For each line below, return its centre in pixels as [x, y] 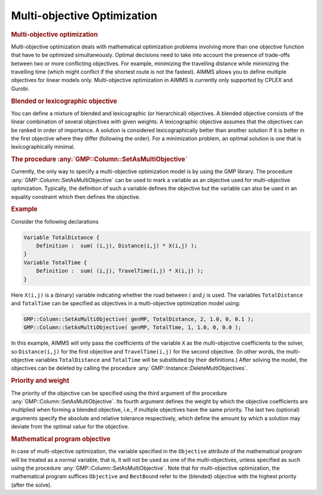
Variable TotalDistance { [62, 237]
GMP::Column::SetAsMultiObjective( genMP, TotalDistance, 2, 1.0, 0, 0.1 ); [139, 319]
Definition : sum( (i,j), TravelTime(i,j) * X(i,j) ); [120, 271]
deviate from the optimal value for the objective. [70, 427]
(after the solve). [31, 485]
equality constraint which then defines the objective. [76, 197]
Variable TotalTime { [55, 262]
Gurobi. [20, 88]
